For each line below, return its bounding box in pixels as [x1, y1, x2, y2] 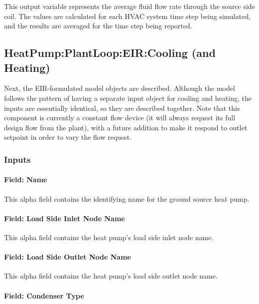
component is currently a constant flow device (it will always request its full [4, 112, 236, 123]
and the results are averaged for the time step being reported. [4, 20, 192, 31]
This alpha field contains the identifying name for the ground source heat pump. [4, 193, 250, 204]
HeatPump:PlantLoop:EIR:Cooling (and [4, 45, 216, 60]
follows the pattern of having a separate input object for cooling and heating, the [4, 92, 252, 103]
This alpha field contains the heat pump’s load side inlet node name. [4, 232, 214, 242]
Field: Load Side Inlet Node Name [4, 213, 125, 223]
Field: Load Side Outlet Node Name [4, 252, 131, 262]
